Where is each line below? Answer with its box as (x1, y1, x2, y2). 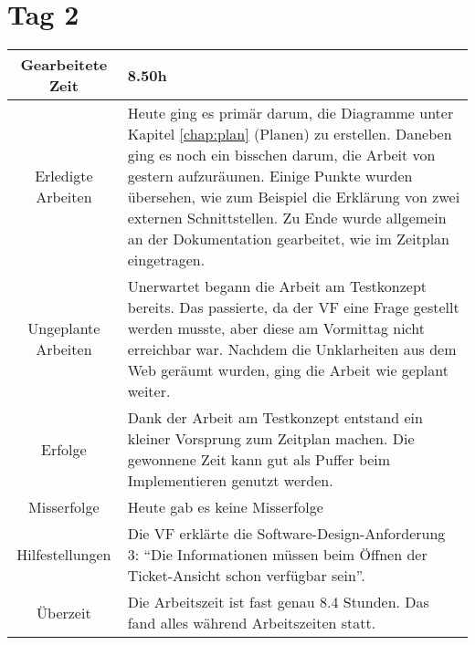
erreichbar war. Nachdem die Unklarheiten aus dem (127, 338, 457, 360)
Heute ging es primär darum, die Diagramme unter (127, 102, 454, 124)
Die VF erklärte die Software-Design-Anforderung (127, 523, 446, 545)
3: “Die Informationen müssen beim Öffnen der (127, 544, 427, 566)
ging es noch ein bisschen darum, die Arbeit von (127, 144, 436, 166)
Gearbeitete (20, 54, 108, 76)
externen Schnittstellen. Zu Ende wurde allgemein (127, 207, 447, 229)
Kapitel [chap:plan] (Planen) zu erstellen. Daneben (127, 123, 452, 145)
